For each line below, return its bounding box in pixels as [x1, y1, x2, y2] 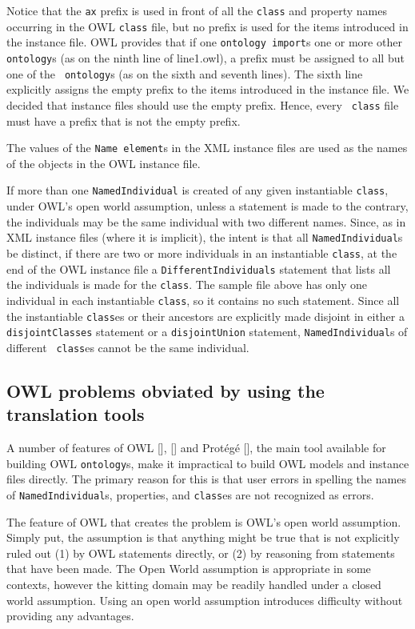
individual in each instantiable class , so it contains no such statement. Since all [6, 291, 400, 308]
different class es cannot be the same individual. [6, 339, 249, 355]
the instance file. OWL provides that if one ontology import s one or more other [6, 34, 402, 50]
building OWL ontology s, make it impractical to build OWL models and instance [6, 455, 409, 471]
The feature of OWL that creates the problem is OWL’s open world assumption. [6, 513, 401, 530]
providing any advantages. [6, 607, 134, 624]
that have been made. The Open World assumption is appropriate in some [6, 560, 371, 577]
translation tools [6, 402, 145, 427]
